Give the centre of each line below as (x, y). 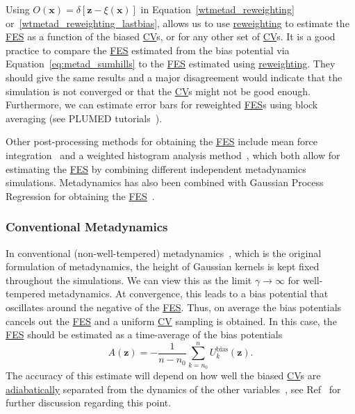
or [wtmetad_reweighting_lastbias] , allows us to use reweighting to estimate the (177, 23)
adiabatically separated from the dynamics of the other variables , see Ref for (173, 389)
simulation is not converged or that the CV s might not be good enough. (158, 91)
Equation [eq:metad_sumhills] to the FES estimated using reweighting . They (171, 64)
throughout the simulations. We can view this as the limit (129, 280)
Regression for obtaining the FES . (80, 196)
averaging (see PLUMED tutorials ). (84, 118)
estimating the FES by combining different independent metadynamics (156, 168)
